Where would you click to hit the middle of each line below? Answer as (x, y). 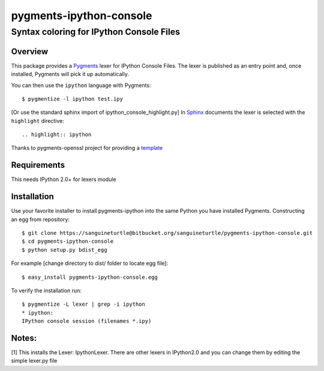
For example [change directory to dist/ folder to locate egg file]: (89, 263)
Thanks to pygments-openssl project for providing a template (87, 148)
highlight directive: (37, 120)
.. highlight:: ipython (57, 135)
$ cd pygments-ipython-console (68, 242)
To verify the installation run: (46, 290)
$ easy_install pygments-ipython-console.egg (90, 277)
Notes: (24, 338)
